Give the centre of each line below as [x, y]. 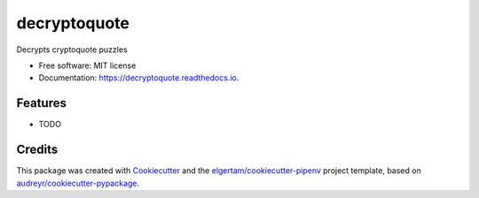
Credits [37, 150]
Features [41, 103]
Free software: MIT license [87, 65]
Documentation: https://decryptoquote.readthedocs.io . [139, 78]
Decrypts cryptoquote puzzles [72, 49]
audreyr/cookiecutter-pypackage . [78, 183]
